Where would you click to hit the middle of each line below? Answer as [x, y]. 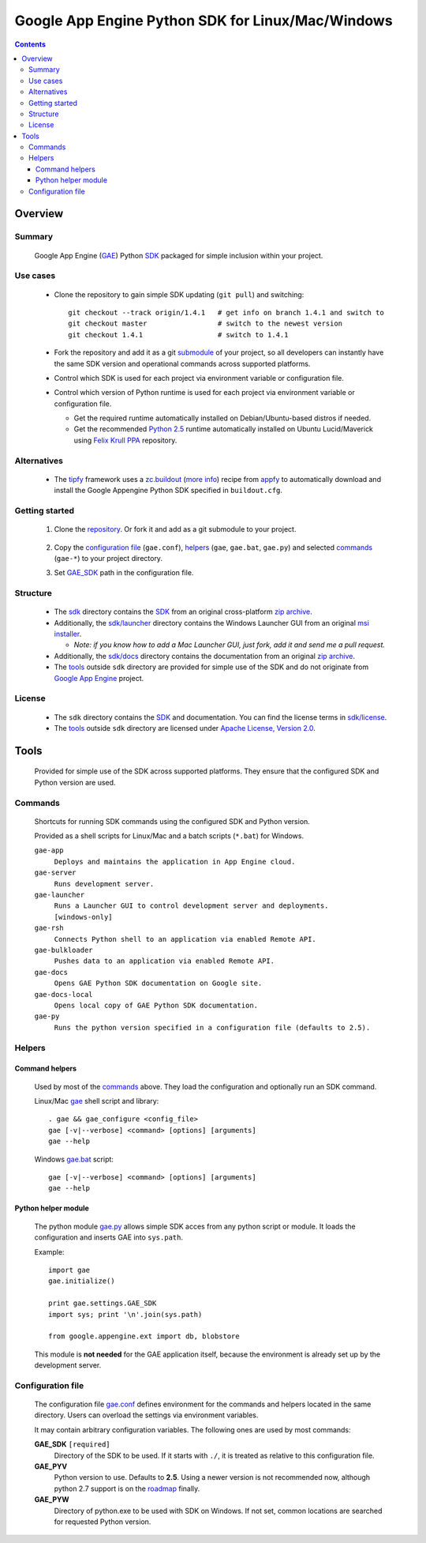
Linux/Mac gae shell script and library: [97, 1101]
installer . [68, 634]
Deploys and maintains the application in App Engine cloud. [175, 862]
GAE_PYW [52, 1500]
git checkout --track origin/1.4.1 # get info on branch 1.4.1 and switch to [226, 312]
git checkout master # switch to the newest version [206, 324]
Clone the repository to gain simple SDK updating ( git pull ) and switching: [179, 294]
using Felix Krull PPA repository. [125, 440]
